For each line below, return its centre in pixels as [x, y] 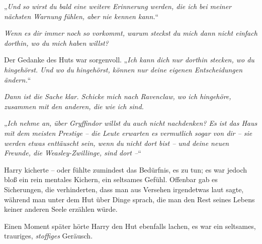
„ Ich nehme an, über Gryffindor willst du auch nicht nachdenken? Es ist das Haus [131, 123]
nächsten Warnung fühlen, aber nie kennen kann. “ [81, 16]
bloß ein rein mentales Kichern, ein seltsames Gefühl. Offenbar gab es [111, 179]
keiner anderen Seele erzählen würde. [61, 209]
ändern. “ [18, 79]
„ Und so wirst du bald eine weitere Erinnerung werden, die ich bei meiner [118, 6]
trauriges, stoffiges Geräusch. [49, 236]
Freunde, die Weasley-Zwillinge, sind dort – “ [73, 153]
